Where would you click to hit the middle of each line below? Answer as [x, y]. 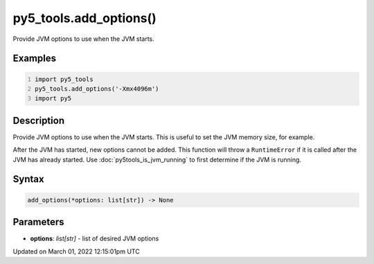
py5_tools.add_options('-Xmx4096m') [97, 89]
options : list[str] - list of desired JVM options [95, 238]
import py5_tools [64, 79]
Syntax [28, 179]
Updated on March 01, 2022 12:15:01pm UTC [76, 251]
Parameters [38, 222]
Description [39, 120]
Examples [35, 59]
